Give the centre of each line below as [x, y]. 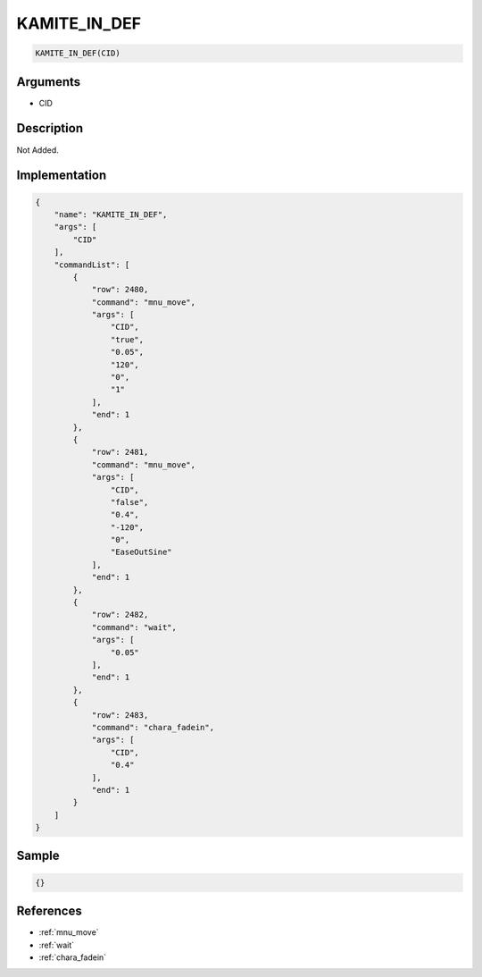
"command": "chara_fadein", [153, 727]
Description [50, 128]
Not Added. [38, 150]
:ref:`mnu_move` [69, 932]
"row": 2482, [120, 615]
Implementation [62, 176]
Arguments [49, 82]
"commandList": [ [92, 265]
